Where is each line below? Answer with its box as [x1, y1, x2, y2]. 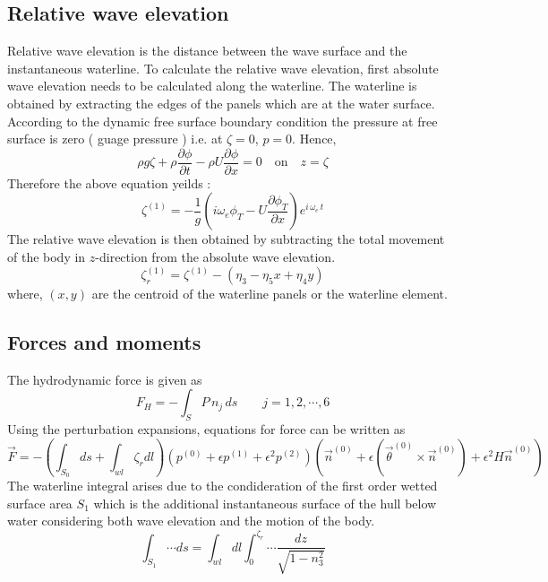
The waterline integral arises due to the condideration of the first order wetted [7, 476, 438, 495]
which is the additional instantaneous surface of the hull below [93, 493, 437, 512]
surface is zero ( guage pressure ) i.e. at [7, 129, 223, 148]
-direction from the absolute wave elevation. [95, 248, 336, 266]
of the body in [7, 248, 86, 266]
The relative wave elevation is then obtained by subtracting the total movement [7, 230, 445, 248]
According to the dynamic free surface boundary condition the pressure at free [7, 111, 438, 130]
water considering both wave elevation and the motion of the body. [7, 511, 375, 530]
